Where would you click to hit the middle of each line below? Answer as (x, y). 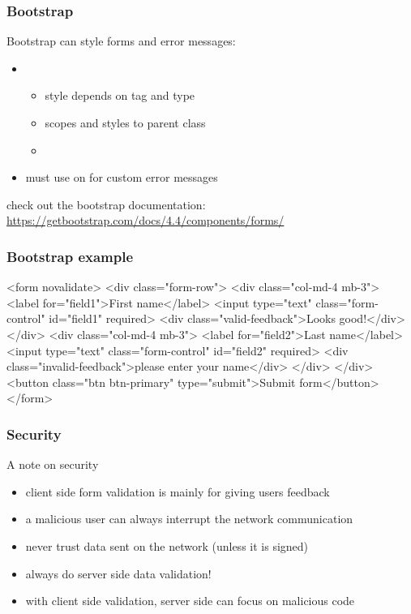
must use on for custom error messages (122, 177)
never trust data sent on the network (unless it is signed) (167, 545)
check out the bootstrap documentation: (106, 204)
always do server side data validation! (118, 573)
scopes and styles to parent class (125, 122)
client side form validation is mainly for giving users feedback (178, 491)
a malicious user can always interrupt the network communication (189, 519)
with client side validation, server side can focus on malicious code (190, 601)
